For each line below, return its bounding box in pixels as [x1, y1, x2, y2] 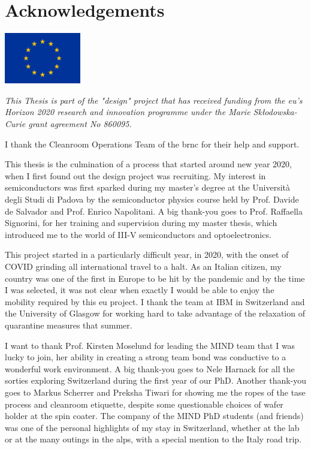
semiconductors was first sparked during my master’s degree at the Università [5, 181, 291, 194]
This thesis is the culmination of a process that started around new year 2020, [5, 158, 292, 170]
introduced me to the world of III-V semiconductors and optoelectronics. [5, 228, 271, 240]
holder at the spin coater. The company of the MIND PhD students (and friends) [5, 409, 304, 422]
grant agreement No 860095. [28, 117, 132, 130]
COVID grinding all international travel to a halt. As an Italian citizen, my [5, 260, 282, 272]
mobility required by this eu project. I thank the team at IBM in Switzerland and [5, 295, 305, 308]
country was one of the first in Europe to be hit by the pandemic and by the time [5, 272, 305, 284]
